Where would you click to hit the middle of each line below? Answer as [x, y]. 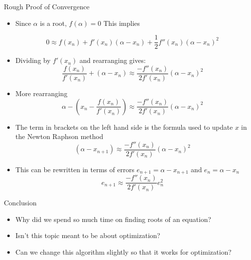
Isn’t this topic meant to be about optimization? [88, 235]
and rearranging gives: [113, 60]
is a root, [53, 23]
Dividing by [33, 60]
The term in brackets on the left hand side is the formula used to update [124, 127]
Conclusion [20, 203]
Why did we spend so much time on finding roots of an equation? [113, 219]
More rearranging [41, 93]
